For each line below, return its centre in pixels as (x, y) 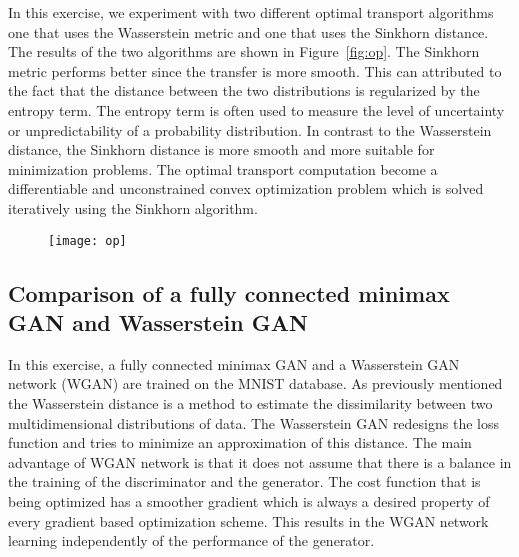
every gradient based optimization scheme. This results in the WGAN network (248, 520)
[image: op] (87, 240)
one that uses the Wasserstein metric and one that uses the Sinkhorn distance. (248, 31)
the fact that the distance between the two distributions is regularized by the (244, 90)
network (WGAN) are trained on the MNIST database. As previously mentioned (255, 383)
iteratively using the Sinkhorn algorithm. (133, 207)
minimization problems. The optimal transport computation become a (223, 168)
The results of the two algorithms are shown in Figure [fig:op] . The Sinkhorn (244, 51)
